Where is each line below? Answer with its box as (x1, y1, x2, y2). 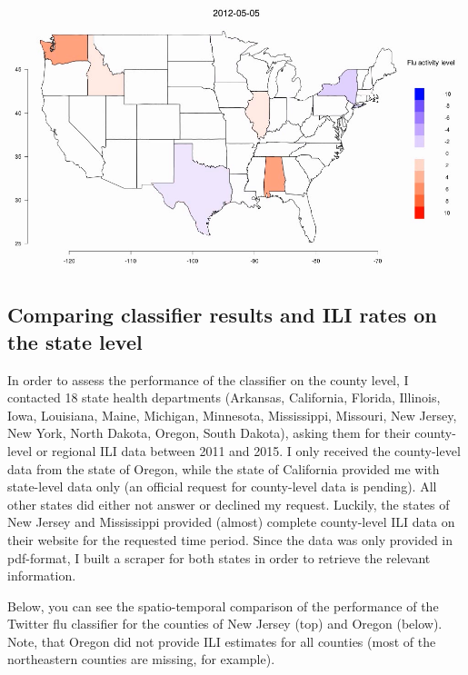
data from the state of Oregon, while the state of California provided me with (7, 459, 440, 478)
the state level (7, 327, 143, 355)
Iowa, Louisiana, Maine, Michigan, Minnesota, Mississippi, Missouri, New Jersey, (7, 405, 457, 424)
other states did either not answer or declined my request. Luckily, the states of (7, 494, 450, 513)
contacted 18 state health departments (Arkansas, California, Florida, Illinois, (7, 388, 441, 407)
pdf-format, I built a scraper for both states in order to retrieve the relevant (7, 548, 431, 567)
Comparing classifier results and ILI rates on (7, 301, 437, 329)
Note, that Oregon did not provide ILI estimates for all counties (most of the (7, 631, 436, 650)
